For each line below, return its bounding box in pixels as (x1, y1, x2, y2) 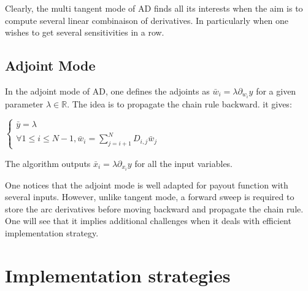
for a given (256, 84, 296, 97)
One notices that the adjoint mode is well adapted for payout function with (5, 178, 288, 191)
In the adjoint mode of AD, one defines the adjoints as (5, 84, 210, 97)
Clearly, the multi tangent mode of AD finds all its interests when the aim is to (5, 2, 303, 14)
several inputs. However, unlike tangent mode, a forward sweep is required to (5, 190, 295, 203)
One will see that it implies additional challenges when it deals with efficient (5, 214, 291, 227)
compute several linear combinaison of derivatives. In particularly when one (5, 14, 289, 26)
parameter (5, 98, 44, 111)
